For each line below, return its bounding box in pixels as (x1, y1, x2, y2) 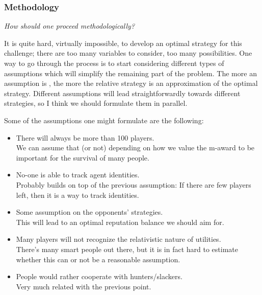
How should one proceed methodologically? (4, 20, 135, 31)
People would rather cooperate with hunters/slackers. (16, 271, 182, 282)
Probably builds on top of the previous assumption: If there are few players (16, 179, 251, 190)
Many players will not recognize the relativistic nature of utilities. (16, 234, 221, 244)
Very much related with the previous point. (16, 281, 151, 291)
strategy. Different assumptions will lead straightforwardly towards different (4, 87, 241, 98)
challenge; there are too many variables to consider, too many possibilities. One (4, 48, 252, 58)
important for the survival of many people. (16, 152, 149, 163)
